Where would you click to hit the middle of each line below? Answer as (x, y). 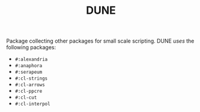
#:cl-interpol (32, 104)
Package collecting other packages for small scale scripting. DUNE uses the (100, 41)
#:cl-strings (31, 78)
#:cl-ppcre (29, 91)
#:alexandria (31, 60)
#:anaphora (29, 66)
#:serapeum (29, 72)
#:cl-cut (26, 98)
